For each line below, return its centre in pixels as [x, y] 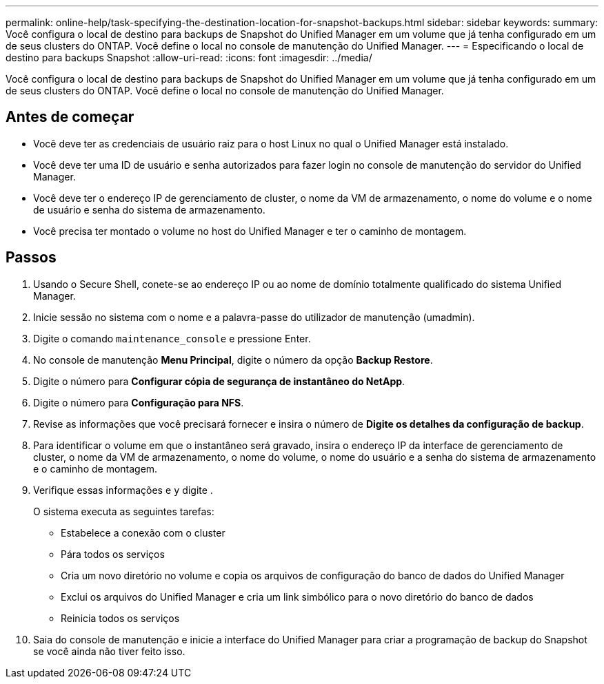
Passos [31, 258]
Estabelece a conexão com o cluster [143, 532]
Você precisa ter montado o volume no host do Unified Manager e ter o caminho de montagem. [250, 231]
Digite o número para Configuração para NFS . [139, 402]
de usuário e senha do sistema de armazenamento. [149, 209]
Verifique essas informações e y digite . [123, 490]
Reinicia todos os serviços [120, 618]
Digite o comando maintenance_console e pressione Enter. [172, 338]
